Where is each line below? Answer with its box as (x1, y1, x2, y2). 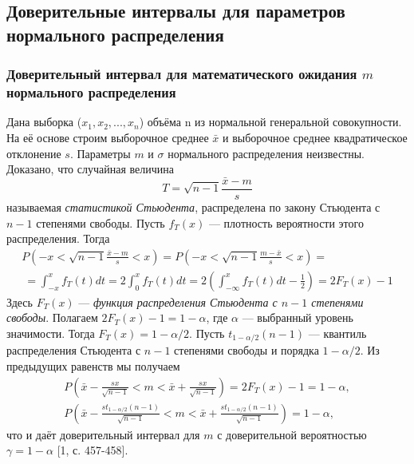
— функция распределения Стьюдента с (78, 293, 278, 310)
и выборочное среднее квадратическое (223, 129, 408, 145)
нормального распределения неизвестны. (168, 145, 365, 161)
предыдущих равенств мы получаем (6, 358, 180, 375)
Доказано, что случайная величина (6, 161, 174, 177)
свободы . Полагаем (6, 309, 98, 326)
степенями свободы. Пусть (36, 214, 165, 231)
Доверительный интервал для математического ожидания (6, 64, 357, 84)
